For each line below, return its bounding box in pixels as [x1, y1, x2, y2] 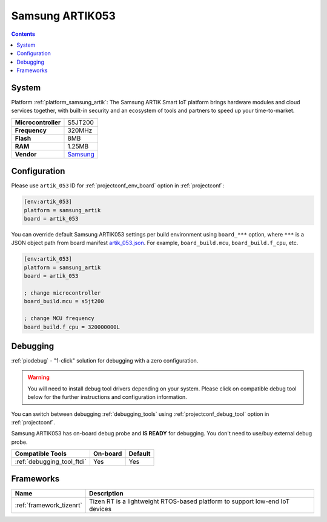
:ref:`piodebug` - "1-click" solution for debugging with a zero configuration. [11, 357, 199, 364]
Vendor [15, 150, 37, 158]
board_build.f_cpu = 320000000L [24, 323, 121, 330]
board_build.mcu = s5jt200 [24, 298, 104, 305]
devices [88, 504, 112, 513]
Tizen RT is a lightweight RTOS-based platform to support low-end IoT [88, 497, 290, 506]
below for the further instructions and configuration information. [27, 393, 187, 401]
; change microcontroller [24, 290, 101, 296]
